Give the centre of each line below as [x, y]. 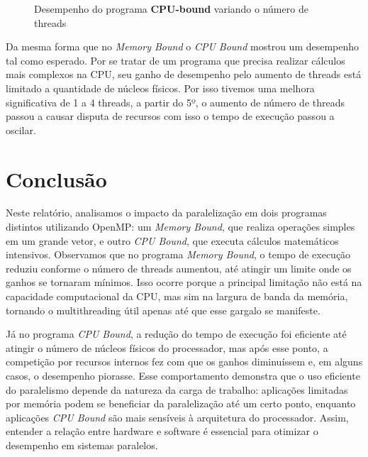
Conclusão [56, 178]
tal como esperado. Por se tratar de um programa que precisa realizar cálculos [175, 60]
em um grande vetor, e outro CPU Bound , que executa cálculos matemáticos [172, 240]
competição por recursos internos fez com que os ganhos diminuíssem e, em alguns [184, 362]
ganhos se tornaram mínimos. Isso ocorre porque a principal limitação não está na [184, 282]
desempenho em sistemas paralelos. [82, 445]
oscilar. [21, 130]
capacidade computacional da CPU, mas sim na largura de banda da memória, [177, 296]
